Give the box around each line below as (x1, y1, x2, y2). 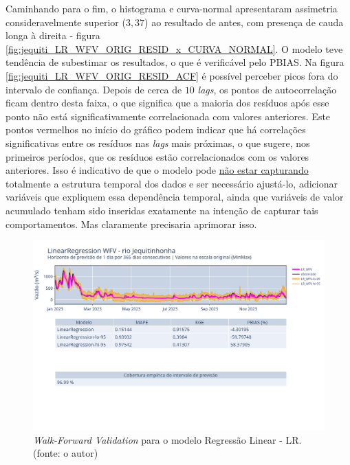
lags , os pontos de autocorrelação (197, 82, 337, 96)
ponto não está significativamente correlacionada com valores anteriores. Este (6, 109, 331, 123)
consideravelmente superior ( (6, 14, 126, 29)
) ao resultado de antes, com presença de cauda (144, 14, 344, 29)
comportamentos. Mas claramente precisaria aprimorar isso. (6, 216, 257, 231)
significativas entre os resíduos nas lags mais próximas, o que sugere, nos (6, 135, 310, 150)
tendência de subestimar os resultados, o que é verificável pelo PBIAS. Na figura (6, 55, 344, 69)
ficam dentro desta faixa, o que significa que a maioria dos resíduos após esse (6, 95, 329, 110)
